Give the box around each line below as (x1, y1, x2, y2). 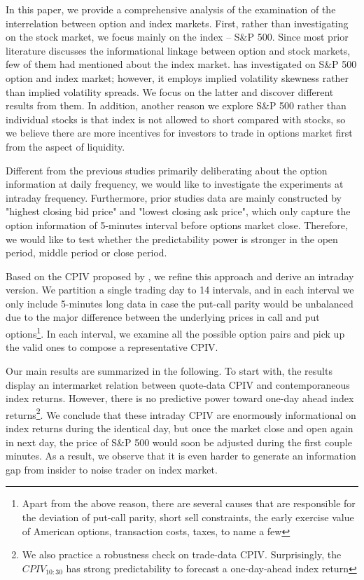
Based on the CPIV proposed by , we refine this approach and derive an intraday (6, 268, 354, 283)
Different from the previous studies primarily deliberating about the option (6, 163, 328, 177)
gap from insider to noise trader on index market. (6, 462, 218, 476)
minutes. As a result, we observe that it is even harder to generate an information (6, 448, 356, 463)
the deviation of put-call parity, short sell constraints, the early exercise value (22, 509, 354, 524)
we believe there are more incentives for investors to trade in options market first (6, 125, 353, 140)
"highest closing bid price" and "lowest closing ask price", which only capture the (6, 204, 351, 219)
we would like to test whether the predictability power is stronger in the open (6, 231, 338, 246)
